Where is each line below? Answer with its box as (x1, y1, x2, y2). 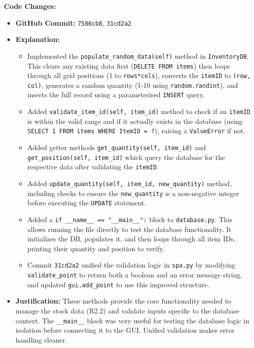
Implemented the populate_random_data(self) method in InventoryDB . (27, 50, 249, 61)
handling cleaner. (15, 334, 68, 345)
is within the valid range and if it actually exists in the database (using (27, 116, 243, 126)
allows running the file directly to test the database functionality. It (27, 224, 232, 234)
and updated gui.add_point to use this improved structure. (27, 279, 210, 289)
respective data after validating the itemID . (27, 161, 159, 172)
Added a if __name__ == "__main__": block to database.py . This (27, 214, 233, 224)
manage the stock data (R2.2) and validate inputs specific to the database (15, 305, 240, 315)
